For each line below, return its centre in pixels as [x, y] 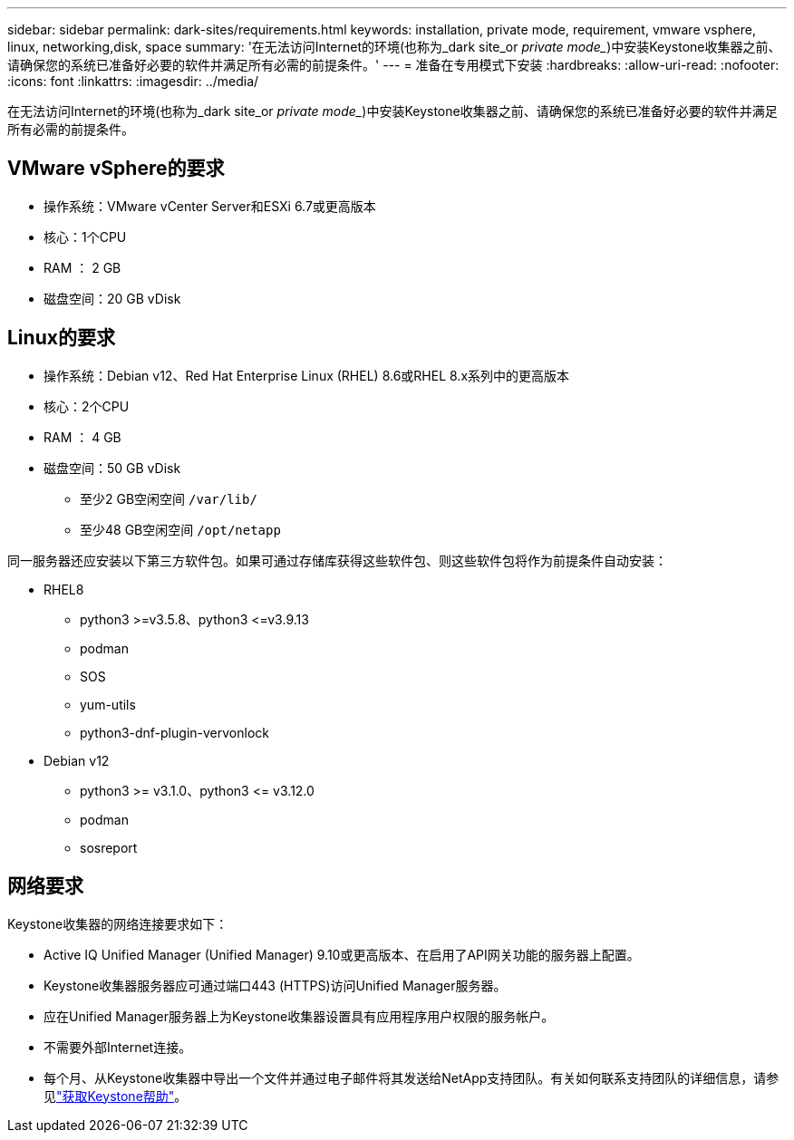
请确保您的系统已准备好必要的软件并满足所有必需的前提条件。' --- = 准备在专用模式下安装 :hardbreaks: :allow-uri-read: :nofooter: [393, 65]
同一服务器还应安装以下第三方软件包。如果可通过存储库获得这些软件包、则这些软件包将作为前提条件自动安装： [337, 560]
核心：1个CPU [85, 237]
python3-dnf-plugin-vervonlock [174, 732]
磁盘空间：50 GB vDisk [112, 468]
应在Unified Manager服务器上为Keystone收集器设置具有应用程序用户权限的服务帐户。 [299, 1016]
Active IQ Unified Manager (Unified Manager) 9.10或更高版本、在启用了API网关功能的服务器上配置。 [342, 954]
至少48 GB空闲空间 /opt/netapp [180, 529]
